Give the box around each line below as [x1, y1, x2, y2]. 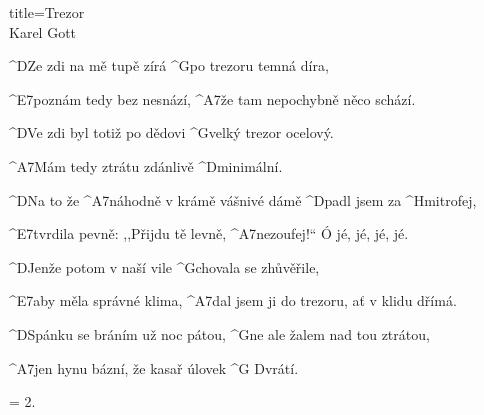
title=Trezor [9, 2, 85, 22]
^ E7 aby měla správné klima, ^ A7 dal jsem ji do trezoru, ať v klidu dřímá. [9, 290, 457, 311]
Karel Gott [9, 21, 77, 42]
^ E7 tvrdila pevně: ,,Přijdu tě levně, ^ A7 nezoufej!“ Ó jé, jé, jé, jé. [9, 223, 409, 244]
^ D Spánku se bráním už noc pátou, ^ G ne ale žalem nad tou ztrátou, [9, 323, 430, 344]
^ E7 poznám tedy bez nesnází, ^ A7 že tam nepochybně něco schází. [9, 88, 416, 109]
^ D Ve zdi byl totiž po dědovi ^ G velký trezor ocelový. [9, 122, 334, 143]
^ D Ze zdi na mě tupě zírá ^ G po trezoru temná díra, [9, 55, 329, 76]
